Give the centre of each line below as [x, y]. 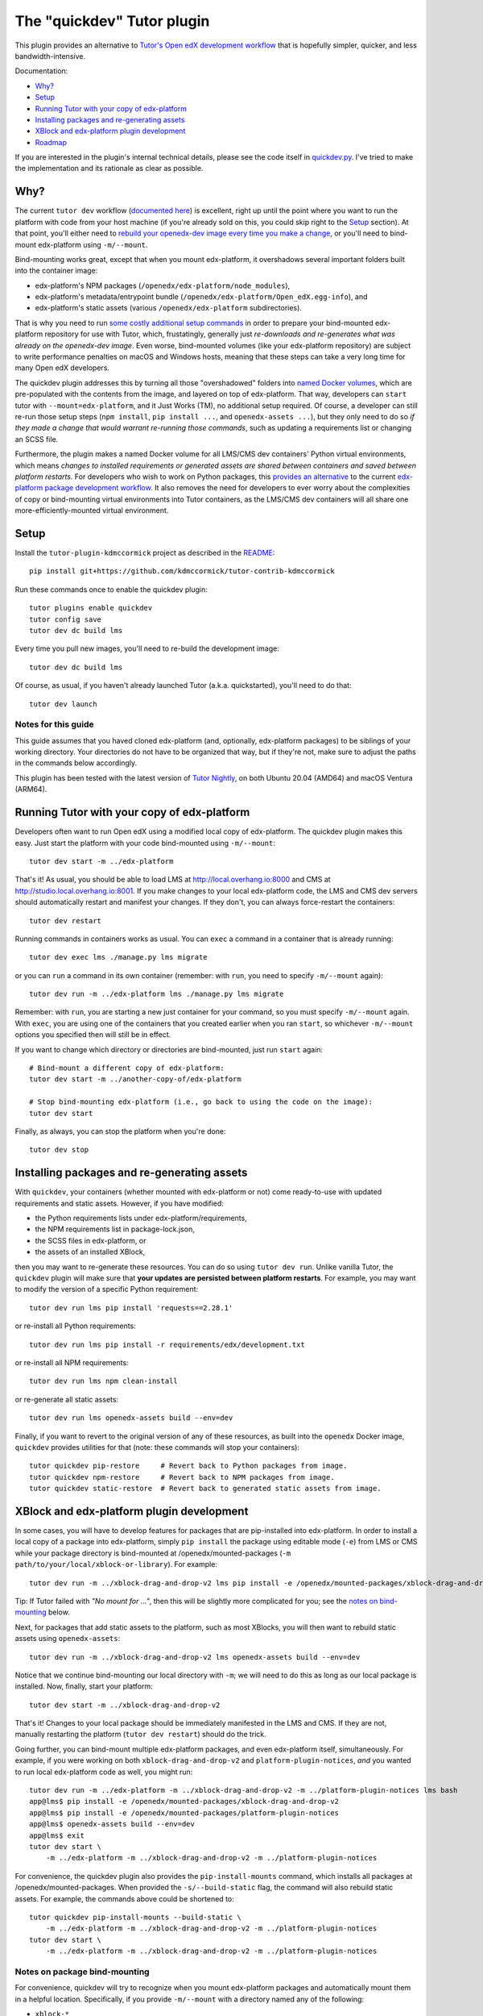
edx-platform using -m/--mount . [93, 244]
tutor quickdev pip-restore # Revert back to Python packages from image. [188, 1466]
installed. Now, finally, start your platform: [84, 1686]
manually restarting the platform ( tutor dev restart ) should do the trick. [141, 1735]
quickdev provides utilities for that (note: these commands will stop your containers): [157, 1447]
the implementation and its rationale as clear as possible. [109, 169]
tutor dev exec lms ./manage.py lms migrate [119, 957]
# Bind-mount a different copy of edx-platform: [127, 1068]
